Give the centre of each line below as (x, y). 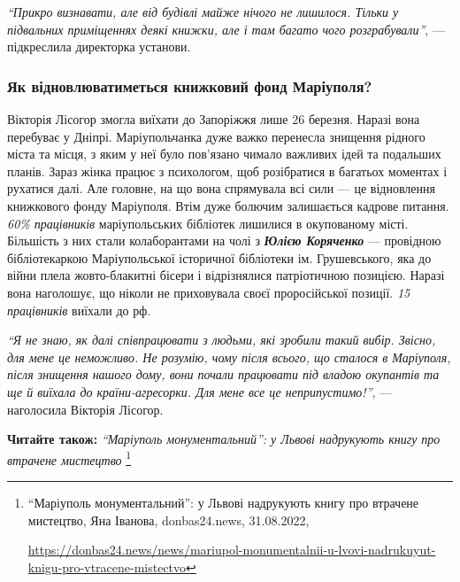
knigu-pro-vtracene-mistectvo (107, 566)
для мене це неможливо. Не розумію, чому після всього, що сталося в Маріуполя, (229, 357)
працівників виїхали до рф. (79, 310)
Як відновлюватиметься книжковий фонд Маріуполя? (190, 85)
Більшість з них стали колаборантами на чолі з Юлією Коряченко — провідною (224, 241)
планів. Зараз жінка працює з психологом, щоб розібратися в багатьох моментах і (227, 171)
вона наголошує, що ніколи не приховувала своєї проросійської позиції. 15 (209, 292)
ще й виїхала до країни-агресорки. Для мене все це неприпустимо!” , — (200, 391)
